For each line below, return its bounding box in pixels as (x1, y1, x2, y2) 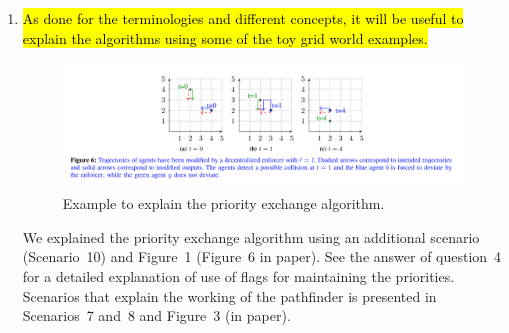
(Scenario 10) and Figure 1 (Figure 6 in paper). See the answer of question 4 (22, 246, 502, 267)
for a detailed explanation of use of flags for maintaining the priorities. (22, 265, 455, 286)
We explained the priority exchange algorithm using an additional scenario (22, 226, 480, 247)
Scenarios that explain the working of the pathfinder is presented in (22, 285, 437, 306)
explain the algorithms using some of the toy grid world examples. (22, 27, 428, 48)
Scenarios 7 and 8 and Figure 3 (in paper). (22, 305, 291, 326)
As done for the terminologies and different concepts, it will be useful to (22, 8, 464, 28)
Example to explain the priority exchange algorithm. (62, 193, 385, 214)
